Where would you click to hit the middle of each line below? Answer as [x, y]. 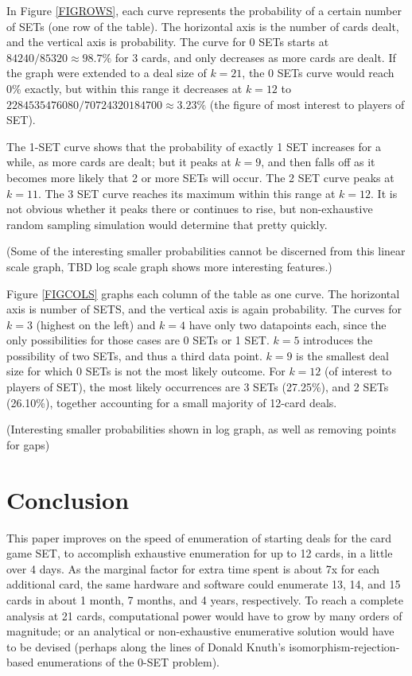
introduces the [338, 340]
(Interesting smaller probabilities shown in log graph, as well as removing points [201, 429]
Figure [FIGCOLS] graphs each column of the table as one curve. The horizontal [203, 293]
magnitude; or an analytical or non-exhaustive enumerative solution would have [200, 631]
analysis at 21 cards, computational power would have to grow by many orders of [204, 615]
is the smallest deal [342, 355]
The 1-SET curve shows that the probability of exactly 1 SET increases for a [194, 146]
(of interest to [358, 371]
